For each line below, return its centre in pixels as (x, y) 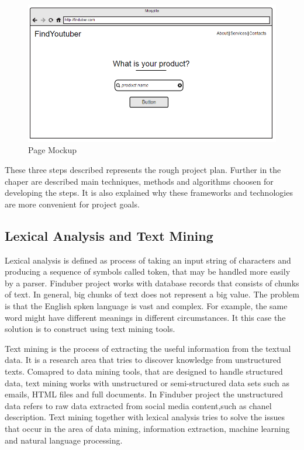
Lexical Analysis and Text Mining (109, 235)
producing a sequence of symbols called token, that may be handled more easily (148, 271)
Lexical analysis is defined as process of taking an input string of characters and (148, 260)
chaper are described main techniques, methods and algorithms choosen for (139, 181)
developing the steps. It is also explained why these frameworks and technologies (149, 193)
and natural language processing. (64, 440)
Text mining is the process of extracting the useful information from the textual (148, 348)
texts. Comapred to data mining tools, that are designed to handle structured (144, 371)
